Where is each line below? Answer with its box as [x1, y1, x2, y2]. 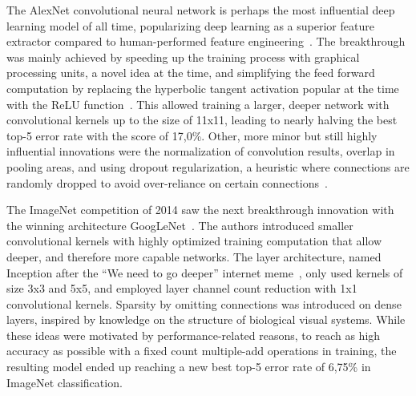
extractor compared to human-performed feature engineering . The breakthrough [6, 33, 406, 50]
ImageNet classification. [6, 374, 123, 390]
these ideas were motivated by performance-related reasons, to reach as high [6, 326, 381, 343]
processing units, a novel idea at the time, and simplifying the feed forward [6, 64, 375, 81]
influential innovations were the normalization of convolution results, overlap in [6, 143, 395, 160]
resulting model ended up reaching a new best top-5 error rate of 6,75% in [6, 358, 371, 375]
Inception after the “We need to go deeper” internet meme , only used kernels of [6, 264, 403, 281]
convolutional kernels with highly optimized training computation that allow [6, 232, 382, 249]
